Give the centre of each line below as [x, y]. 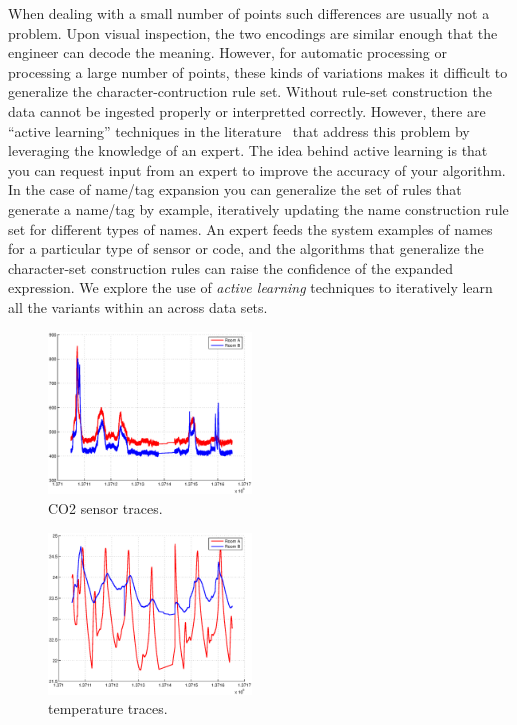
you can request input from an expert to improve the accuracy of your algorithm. [257, 169]
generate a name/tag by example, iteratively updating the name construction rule [258, 208]
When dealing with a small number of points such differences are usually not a [249, 13]
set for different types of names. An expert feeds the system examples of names [250, 228]
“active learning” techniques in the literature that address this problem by [239, 130]
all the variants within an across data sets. [138, 306]
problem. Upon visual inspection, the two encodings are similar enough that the [253, 32]
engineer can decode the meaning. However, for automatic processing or [227, 52]
